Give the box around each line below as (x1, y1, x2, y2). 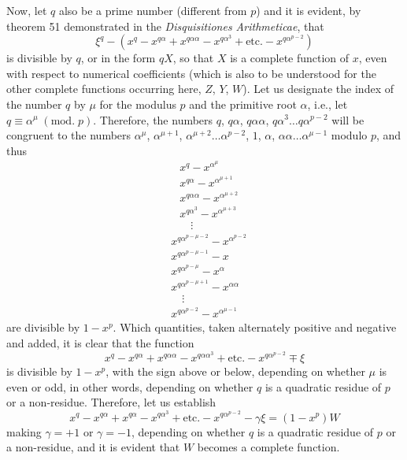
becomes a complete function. (197, 439, 340, 455)
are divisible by (6, 319, 80, 336)
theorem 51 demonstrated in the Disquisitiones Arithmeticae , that (6, 17, 324, 34)
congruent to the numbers (6, 127, 131, 143)
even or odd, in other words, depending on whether (6, 378, 253, 395)
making (6, 423, 42, 440)
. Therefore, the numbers (93, 111, 213, 128)
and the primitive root (189, 95, 297, 112)
